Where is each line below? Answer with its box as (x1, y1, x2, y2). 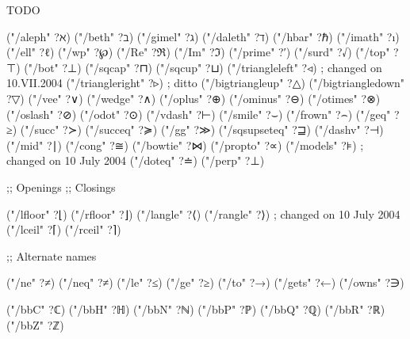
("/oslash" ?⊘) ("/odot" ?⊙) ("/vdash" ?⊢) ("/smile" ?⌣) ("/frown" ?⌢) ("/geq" (6, 105, 391, 122)
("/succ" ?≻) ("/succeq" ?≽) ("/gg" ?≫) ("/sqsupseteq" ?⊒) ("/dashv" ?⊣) (20, 121, 384, 138)
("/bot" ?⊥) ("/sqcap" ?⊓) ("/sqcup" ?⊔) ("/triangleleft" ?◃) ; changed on (24, 59, 382, 75)
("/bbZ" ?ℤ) (6, 316, 64, 333)
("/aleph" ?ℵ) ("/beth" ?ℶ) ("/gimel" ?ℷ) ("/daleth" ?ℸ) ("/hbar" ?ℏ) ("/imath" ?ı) (6, 28, 400, 44)
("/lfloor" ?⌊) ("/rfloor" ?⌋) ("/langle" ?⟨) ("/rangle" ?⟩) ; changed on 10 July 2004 (6, 205, 400, 222)
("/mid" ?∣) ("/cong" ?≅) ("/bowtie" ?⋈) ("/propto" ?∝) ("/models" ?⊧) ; (6, 136, 364, 153)
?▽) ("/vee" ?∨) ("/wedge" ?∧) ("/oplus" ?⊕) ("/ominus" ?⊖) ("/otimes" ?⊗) (6, 90, 381, 106)
